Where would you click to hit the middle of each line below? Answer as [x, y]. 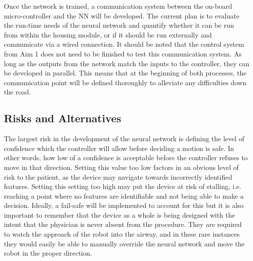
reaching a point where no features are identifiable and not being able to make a [124, 196]
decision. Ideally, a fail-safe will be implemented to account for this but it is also [124, 205]
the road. [18, 92]
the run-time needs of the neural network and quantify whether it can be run [119, 25]
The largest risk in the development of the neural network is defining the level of [124, 139]
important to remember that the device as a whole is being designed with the [119, 214]
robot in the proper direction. [48, 253]
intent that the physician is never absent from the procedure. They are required [123, 224]
